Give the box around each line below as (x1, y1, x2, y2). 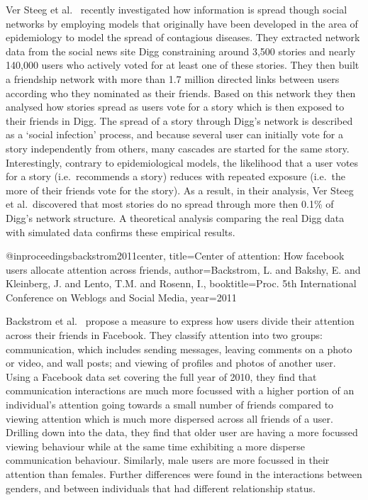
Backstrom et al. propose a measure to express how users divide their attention (6, 313, 355, 328)
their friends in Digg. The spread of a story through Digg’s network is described (6, 113, 353, 128)
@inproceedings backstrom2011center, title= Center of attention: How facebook (6, 248, 345, 263)
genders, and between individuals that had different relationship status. (6, 480, 316, 495)
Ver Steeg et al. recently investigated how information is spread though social (6, 2, 347, 16)
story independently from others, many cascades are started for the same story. (6, 140, 350, 155)
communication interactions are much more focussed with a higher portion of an (6, 383, 355, 398)
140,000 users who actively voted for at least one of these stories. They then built (6, 57, 359, 72)
